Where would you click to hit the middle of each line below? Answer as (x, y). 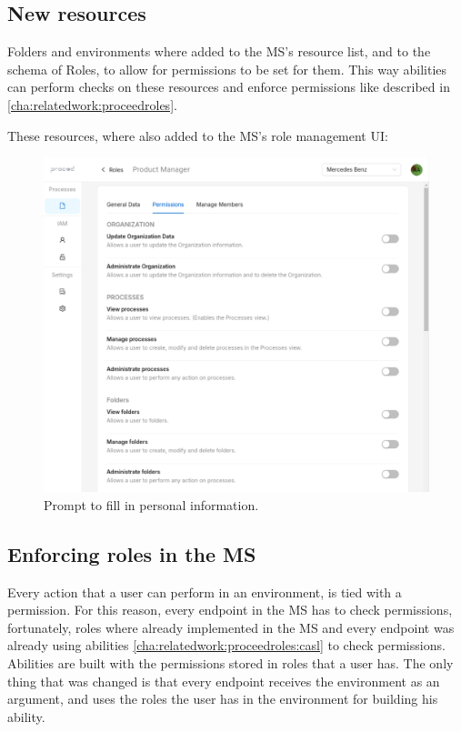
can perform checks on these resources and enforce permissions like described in (229, 87)
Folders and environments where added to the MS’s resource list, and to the (219, 51)
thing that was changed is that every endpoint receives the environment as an (224, 681)
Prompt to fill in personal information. (151, 504)
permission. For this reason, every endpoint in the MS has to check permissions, (230, 610)
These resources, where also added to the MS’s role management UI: (198, 135)
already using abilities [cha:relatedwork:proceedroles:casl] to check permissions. (226, 645)
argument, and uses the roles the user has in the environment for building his (223, 699)
